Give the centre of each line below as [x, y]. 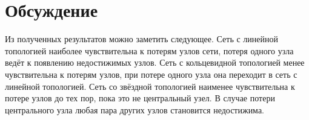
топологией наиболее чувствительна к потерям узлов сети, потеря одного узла [149, 50]
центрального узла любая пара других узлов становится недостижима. [135, 109]
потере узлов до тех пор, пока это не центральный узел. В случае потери [140, 98]
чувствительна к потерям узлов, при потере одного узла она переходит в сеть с [151, 74]
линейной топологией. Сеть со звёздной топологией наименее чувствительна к [150, 86]
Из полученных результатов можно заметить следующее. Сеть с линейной [142, 39]
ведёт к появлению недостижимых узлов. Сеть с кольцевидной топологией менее [155, 62]
